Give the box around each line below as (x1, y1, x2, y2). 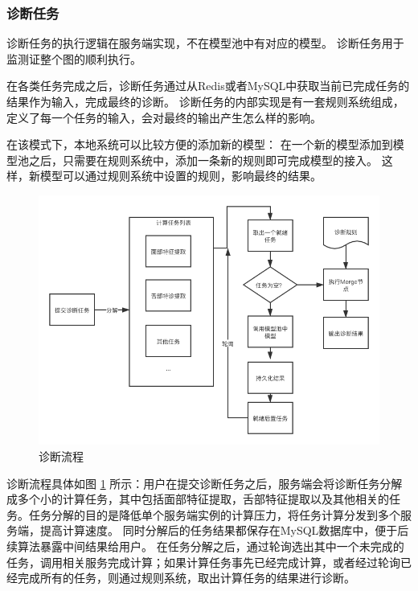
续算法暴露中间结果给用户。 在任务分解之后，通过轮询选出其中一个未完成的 (6, 538, 404, 555)
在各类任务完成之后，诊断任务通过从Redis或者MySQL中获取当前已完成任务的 (6, 77, 410, 94)
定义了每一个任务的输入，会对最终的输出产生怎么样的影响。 (6, 109, 322, 125)
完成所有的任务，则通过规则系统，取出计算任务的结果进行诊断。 (17, 569, 355, 586)
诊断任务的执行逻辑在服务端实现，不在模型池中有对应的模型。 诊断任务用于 (6, 35, 404, 51)
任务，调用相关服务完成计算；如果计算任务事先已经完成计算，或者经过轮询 (6, 553, 400, 570)
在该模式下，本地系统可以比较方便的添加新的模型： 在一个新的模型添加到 (6, 136, 393, 153)
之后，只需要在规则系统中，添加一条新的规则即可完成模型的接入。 (28, 151, 378, 168)
